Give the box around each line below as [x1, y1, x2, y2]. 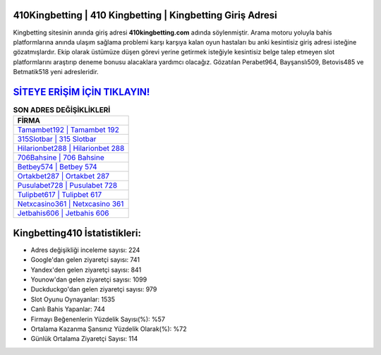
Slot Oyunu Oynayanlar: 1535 [30, 295, 116, 303]
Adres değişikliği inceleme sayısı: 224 [30, 246, 140, 254]
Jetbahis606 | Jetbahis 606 [17, 208, 109, 218]
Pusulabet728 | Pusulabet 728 [17, 181, 118, 191]
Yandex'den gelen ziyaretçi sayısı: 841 [30, 265, 142, 274]
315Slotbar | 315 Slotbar [17, 134, 97, 144]
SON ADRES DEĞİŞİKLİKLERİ [13, 105, 111, 115]
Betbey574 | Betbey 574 [17, 162, 98, 172]
